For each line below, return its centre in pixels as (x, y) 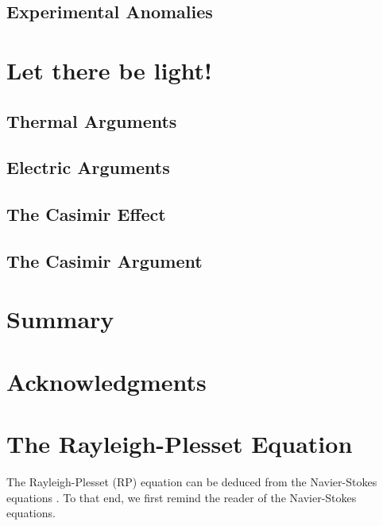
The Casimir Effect (86, 214)
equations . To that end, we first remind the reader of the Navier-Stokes (182, 497)
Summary (60, 319)
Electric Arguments (88, 167)
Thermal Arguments (92, 120)
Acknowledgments (106, 381)
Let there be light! (109, 70)
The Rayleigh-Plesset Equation (180, 444)
